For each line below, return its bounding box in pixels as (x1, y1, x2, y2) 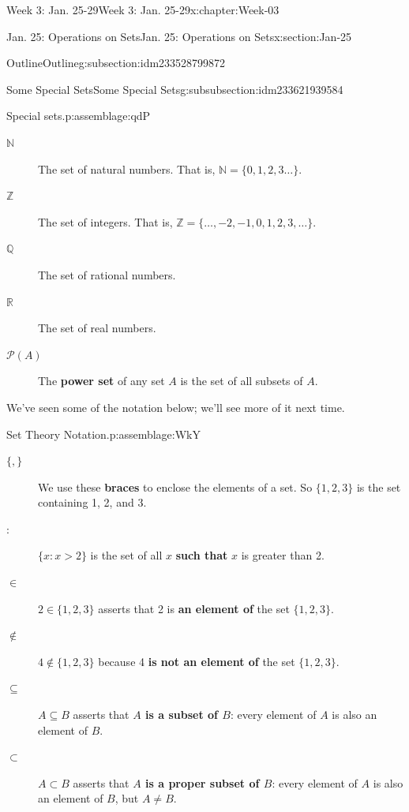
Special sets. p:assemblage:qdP (6, 107, 151, 124)
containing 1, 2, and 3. (38, 494, 147, 511)
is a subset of (145, 706, 218, 723)
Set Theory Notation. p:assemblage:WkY (6, 425, 201, 442)
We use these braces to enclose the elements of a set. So (38, 478, 313, 495)
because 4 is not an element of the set (98, 653, 295, 669)
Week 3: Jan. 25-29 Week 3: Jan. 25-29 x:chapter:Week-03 (6, 2, 280, 17)
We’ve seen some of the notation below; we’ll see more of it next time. (6, 399, 345, 415)
